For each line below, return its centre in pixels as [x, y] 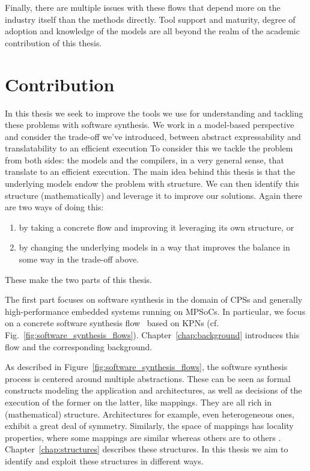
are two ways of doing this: [54, 207]
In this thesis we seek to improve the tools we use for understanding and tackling [154, 113]
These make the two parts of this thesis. [78, 279]
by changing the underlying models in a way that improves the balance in [154, 247]
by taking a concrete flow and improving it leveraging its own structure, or [157, 227]
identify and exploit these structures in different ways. [104, 460]
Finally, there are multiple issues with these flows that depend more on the [143, 7]
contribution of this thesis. [53, 42]
